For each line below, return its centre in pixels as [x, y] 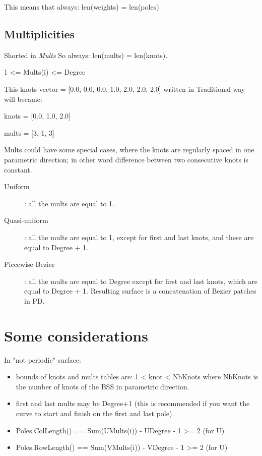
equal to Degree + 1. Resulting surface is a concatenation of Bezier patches [140, 291]
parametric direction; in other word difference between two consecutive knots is [126, 159]
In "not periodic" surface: [43, 359]
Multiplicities [40, 34]
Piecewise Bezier [29, 264]
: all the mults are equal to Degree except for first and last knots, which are [141, 281]
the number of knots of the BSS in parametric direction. [103, 386]
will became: [23, 99]
